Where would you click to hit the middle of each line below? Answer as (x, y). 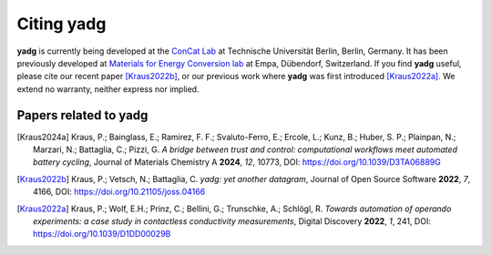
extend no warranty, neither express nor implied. (108, 89)
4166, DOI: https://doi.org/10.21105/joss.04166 (119, 192)
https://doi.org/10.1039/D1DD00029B (102, 234)
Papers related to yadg (82, 115)
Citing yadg (61, 24)
